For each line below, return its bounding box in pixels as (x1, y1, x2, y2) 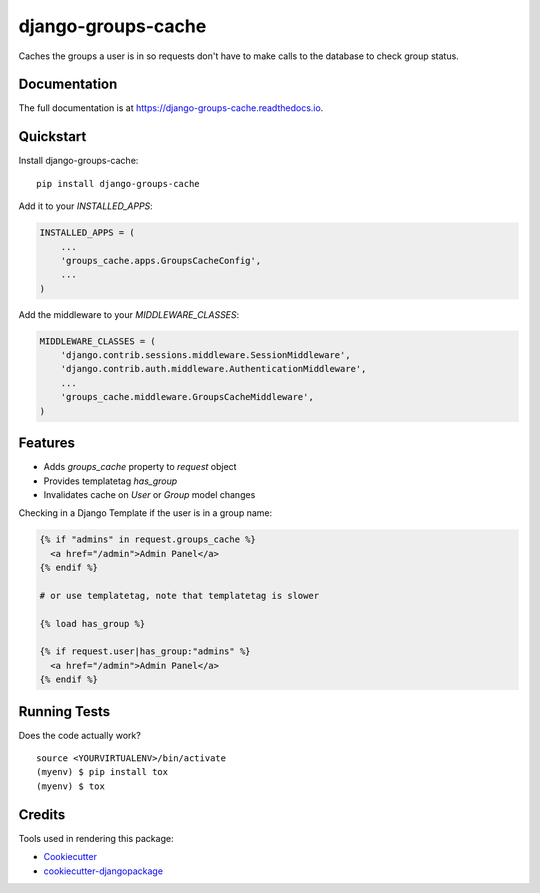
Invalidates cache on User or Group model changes (43, 488, 256, 500)
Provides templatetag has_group (43, 475, 178, 487)
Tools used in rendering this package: (18, 832, 174, 844)
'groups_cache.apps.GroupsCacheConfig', (60, 255, 262, 266)
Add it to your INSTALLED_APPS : (18, 200, 154, 212)
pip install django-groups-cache (36, 178, 200, 189)
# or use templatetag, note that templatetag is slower (39, 590, 320, 601)
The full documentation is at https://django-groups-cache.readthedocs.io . (18, 102, 324, 114)
